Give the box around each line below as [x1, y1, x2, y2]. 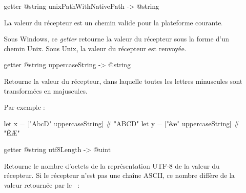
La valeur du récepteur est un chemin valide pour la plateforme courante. [4, 17, 223, 27]
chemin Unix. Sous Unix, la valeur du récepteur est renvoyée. [4, 43, 186, 53]
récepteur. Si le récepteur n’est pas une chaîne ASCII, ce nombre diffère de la [4, 170, 235, 180]
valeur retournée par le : [4, 179, 80, 190]
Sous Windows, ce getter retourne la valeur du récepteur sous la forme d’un [4, 34, 229, 44]
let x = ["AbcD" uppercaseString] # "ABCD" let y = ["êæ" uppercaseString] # [4, 118, 240, 128]
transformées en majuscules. [4, 85, 88, 96]
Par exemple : [4, 102, 45, 112]
